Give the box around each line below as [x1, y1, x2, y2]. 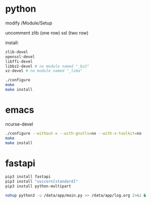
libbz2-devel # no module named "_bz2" [5, 64, 90, 69]
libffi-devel [5, 59, 33, 64]
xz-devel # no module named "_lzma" [5, 68, 83, 74]
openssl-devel [5, 54, 35, 59]
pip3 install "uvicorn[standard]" [5, 179, 79, 184]
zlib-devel [5, 49, 28, 54]
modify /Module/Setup [5, 20, 52, 26]
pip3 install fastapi [5, 174, 51, 180]
